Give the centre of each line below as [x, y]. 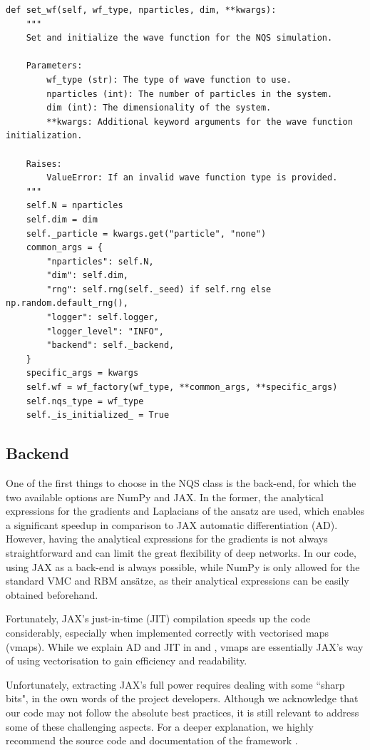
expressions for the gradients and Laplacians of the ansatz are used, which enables [185, 511]
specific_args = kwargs [82, 373]
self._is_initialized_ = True [98, 415]
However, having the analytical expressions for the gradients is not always [167, 539]
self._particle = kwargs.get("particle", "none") [146, 233]
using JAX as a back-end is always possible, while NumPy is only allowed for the [183, 566]
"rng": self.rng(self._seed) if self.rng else [159, 289]
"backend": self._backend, [111, 345]
